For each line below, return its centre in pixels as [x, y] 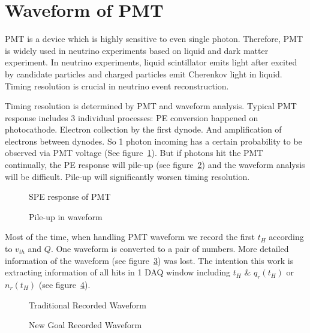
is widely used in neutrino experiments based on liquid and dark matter [137, 50]
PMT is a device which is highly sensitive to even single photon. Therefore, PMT [154, 39]
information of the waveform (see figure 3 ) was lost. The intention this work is [149, 260]
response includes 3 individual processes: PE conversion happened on [132, 117]
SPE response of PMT [70, 196]
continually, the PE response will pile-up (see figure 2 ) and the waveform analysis [155, 165]
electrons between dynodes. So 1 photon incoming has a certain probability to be [154, 141]
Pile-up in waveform [66, 216]
